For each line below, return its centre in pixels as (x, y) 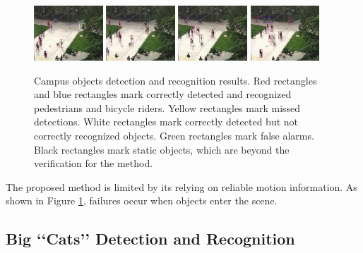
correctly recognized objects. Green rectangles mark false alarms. (174, 135)
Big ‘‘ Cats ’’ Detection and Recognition (150, 239)
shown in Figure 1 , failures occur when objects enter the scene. (142, 200)
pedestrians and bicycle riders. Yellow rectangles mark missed (167, 107)
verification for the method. (94, 163)
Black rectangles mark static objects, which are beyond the (162, 149)
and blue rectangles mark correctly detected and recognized (163, 94)
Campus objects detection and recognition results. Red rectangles (175, 80)
